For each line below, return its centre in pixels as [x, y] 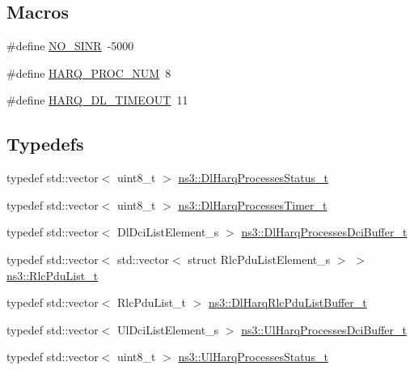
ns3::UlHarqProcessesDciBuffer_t [324, 329]
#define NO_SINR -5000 [70, 46]
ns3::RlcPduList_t [53, 275]
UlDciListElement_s [168, 329]
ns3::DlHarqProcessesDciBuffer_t [324, 232]
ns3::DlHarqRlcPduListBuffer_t [288, 302]
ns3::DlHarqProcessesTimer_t [253, 204]
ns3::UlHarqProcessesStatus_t [253, 357]
